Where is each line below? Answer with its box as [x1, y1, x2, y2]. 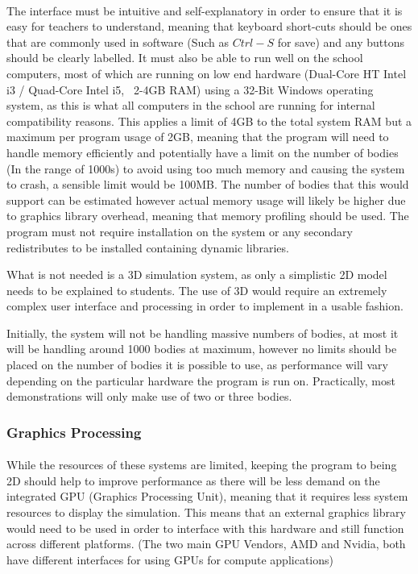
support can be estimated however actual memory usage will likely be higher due [6, 191, 406, 208]
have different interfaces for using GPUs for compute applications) [6, 551, 333, 568]
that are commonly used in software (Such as [6, 33, 230, 50]
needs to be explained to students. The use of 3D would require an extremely [6, 281, 387, 298]
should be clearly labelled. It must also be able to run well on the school [6, 49, 363, 66]
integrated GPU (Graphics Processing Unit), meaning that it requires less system [6, 488, 408, 505]
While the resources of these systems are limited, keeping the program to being [6, 456, 397, 473]
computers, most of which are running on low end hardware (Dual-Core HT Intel [6, 64, 407, 81]
